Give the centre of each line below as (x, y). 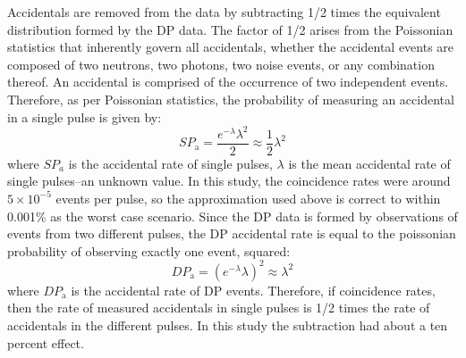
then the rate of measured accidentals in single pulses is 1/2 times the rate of (219, 308)
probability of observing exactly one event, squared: (149, 250)
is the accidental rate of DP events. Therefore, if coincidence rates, (253, 290)
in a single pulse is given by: (85, 117)
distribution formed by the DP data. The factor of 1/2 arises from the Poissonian (230, 29)
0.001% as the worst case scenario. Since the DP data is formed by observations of (233, 216)
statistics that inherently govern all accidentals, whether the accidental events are (231, 47)
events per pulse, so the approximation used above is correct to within (248, 198)
